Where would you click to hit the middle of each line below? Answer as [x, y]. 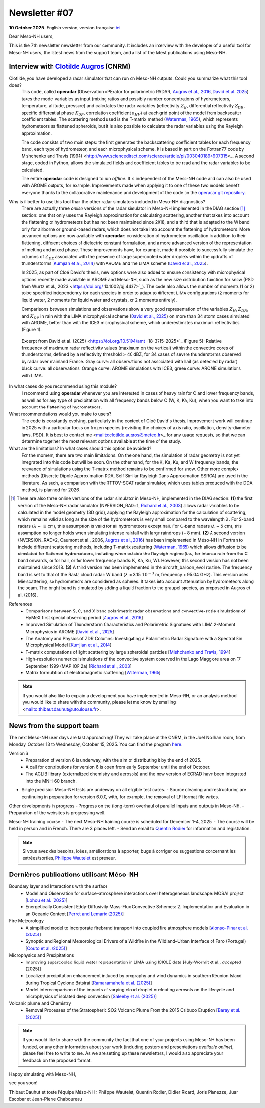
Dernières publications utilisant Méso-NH [74, 875]
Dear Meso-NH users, [31, 36]
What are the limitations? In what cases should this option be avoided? [80, 448]
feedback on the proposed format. [57, 1060]
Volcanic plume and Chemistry [40, 1003]
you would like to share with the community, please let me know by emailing [99, 702]
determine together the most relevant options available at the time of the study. [101, 441]
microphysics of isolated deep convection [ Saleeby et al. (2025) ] [91, 996]
